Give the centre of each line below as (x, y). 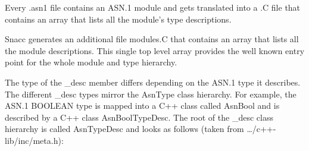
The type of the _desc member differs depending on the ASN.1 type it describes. (153, 82)
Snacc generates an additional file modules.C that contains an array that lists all (152, 39)
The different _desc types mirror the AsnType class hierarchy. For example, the (151, 94)
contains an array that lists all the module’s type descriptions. (118, 19)
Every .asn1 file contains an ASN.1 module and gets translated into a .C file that (153, 7)
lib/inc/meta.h (32, 140)
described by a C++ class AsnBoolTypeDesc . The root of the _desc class (139, 117)
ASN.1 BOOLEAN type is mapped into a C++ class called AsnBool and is (142, 106)
